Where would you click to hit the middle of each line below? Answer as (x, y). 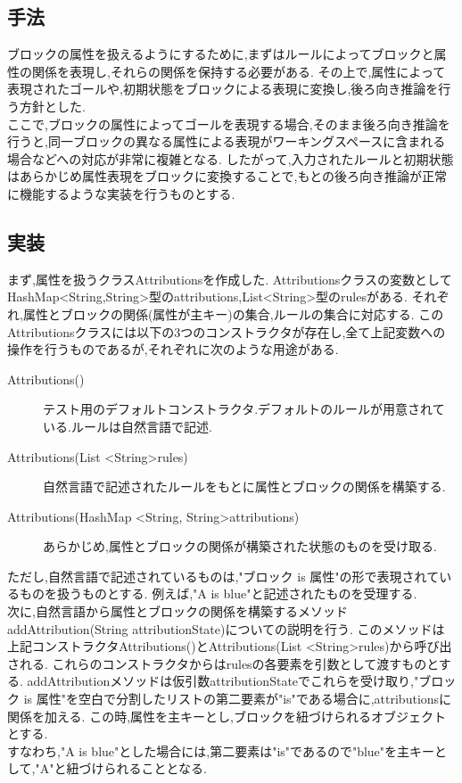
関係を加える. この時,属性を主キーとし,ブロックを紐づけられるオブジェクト (227, 716)
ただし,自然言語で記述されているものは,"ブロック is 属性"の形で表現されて (223, 576)
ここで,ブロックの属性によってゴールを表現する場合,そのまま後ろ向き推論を (229, 124)
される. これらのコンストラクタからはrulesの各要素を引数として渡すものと (223, 663)
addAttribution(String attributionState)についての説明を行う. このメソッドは (226, 628)
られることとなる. (155, 768)
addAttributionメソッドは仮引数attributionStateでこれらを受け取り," (223, 681)
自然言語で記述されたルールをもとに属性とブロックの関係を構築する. (244, 486)
